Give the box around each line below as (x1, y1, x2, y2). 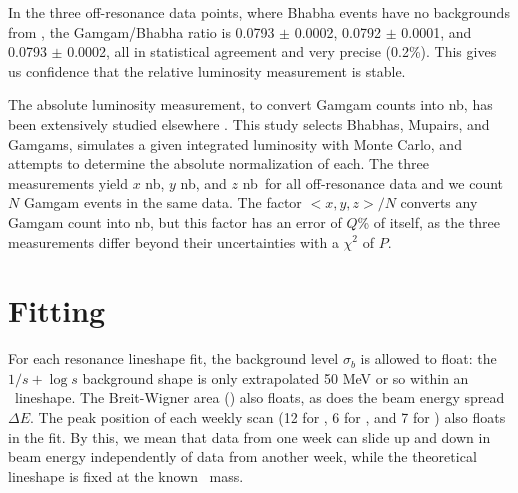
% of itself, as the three (357, 211, 500, 232)
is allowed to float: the (360, 348, 497, 369)
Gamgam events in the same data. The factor (23, 192, 302, 213)
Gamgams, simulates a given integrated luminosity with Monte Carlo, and (8, 133, 462, 154)
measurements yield (8, 172, 128, 193)
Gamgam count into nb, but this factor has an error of (8, 211, 342, 232)
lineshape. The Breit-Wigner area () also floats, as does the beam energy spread (14, 387, 505, 408)
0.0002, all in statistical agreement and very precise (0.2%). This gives (67, 41, 497, 62)
